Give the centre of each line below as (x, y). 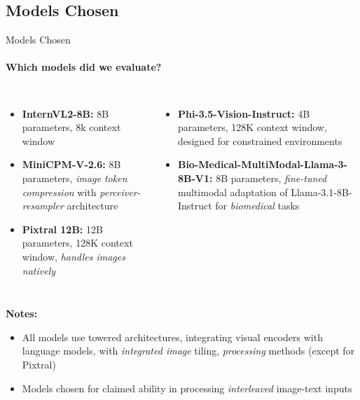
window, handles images (74, 256)
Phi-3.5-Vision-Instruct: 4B (244, 113)
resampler (43, 206)
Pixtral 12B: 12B (62, 229)
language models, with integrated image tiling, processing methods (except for (188, 351)
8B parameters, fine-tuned (271, 178)
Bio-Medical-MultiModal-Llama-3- (262, 164)
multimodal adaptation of (233, 192)
